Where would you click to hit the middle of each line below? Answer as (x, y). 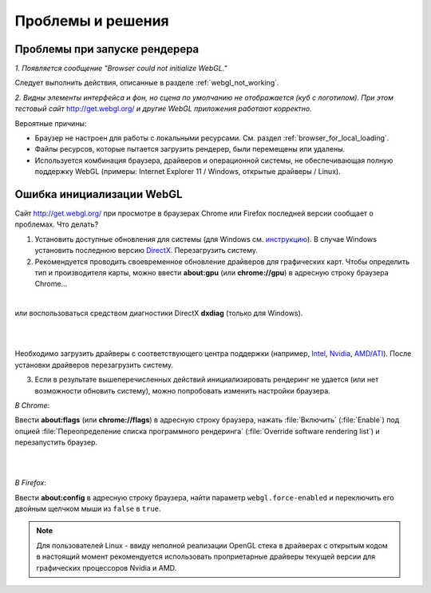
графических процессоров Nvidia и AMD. (107, 567)
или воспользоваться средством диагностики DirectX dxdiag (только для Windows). (159, 313)
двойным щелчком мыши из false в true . (88, 509)
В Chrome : (32, 405)
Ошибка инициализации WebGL (99, 194)
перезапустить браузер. (56, 442)
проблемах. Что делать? (57, 224)
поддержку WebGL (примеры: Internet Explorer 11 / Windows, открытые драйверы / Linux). (188, 172)
